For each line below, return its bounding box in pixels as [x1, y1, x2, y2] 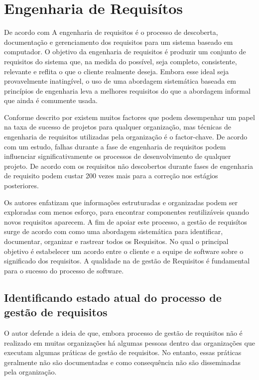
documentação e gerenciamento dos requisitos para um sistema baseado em [4, 36, 233, 47]
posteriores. [4, 180, 39, 191]
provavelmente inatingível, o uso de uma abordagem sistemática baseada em [4, 76, 236, 86]
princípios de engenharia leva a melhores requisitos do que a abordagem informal [4, 85, 251, 96]
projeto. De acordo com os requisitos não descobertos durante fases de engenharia [4, 160, 253, 171]
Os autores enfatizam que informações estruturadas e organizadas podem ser [4, 197, 238, 207]
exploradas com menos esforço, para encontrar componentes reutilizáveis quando [4, 207, 249, 217]
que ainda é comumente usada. [4, 95, 98, 106]
